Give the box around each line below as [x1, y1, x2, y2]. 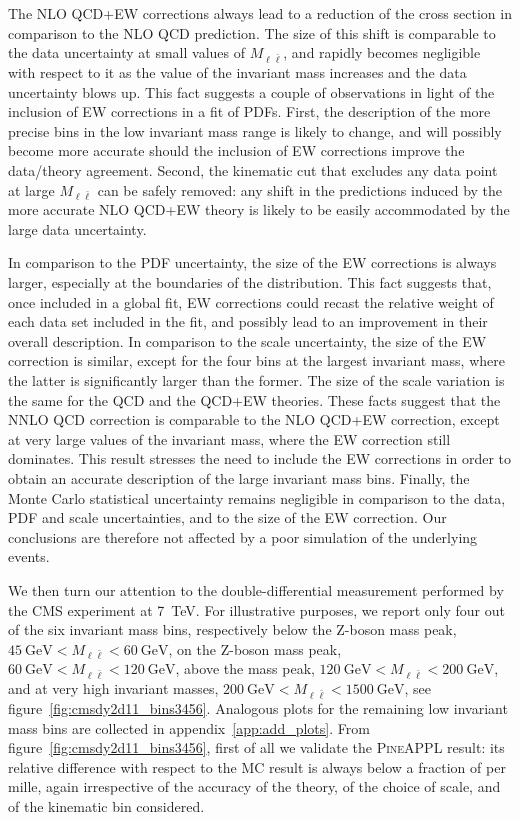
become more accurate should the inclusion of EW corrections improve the [8, 140, 465, 161]
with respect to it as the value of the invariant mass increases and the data [8, 61, 467, 82]
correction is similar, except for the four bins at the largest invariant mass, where [8, 350, 505, 371]
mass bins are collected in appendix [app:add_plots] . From [8, 717, 370, 738]
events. [8, 546, 50, 567]
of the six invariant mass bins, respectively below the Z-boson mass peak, [8, 619, 457, 640]
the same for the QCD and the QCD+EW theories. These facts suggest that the [8, 389, 501, 410]
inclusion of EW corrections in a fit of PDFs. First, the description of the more [8, 101, 491, 122]
